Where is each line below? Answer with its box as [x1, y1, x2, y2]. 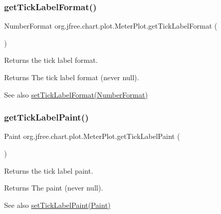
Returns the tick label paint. [4, 165, 93, 176]
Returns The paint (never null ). [4, 182, 103, 193]
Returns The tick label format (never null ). [4, 72, 139, 82]
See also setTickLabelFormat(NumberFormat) [4, 89, 148, 100]
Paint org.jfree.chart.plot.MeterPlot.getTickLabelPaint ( [4, 131, 180, 141]
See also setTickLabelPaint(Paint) [4, 199, 111, 210]
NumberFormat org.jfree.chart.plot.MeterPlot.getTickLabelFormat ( [4, 20, 217, 31]
